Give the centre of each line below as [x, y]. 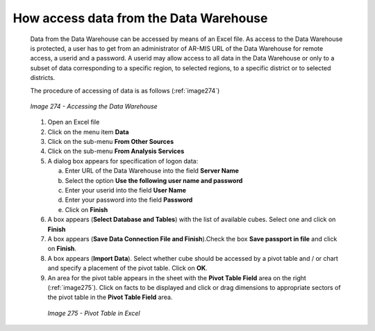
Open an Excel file [74, 122]
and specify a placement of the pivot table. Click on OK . [127, 268]
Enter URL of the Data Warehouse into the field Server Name [152, 171]
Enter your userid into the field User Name [126, 191]
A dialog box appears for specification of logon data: [123, 161]
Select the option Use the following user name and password [154, 180]
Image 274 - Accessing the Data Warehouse [94, 106]
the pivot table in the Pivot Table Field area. [110, 297]
